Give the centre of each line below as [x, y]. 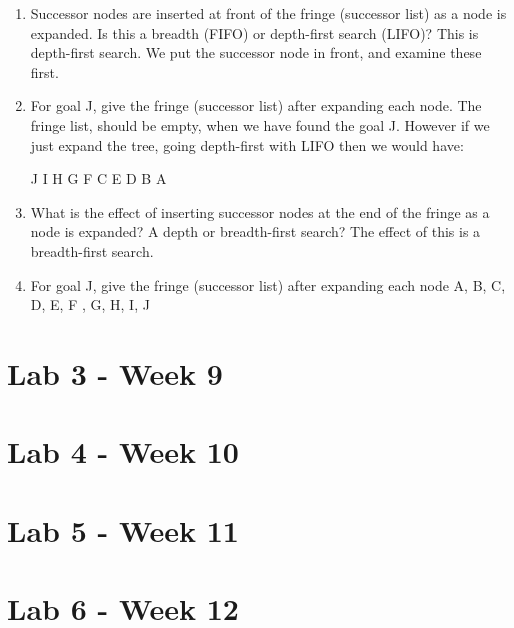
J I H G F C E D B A [98, 178]
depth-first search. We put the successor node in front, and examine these [256, 52]
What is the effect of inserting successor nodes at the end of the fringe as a [260, 211]
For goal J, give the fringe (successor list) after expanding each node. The [256, 105]
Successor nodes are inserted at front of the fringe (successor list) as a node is [268, 13]
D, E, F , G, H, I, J [90, 304]
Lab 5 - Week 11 [123, 529]
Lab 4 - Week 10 [123, 451]
